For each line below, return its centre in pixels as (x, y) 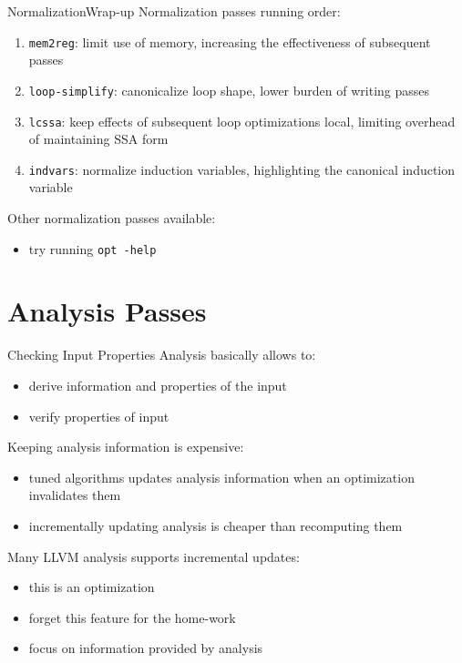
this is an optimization (92, 587)
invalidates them (75, 495)
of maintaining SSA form (98, 139)
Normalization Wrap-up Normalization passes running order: (174, 11)
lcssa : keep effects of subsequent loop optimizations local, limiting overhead (242, 121)
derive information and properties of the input (158, 385)
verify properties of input (99, 416)
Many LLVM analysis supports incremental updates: (154, 556)
